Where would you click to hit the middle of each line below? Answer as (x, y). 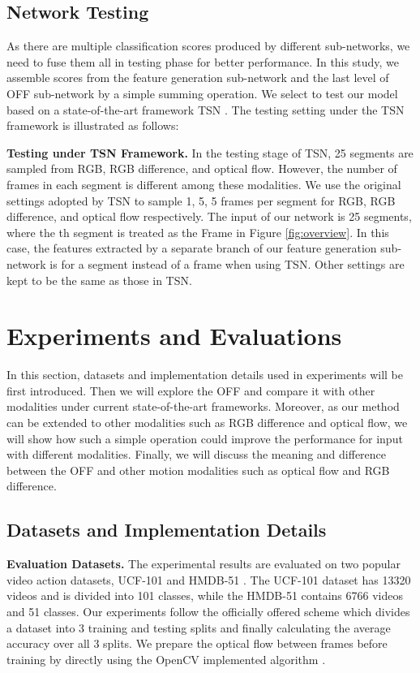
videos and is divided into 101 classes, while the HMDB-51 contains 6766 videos (205, 595)
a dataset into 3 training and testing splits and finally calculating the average (199, 627)
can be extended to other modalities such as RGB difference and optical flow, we (207, 423)
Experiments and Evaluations (174, 336)
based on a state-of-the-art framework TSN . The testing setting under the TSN (206, 109)
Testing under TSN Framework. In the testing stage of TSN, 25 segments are (210, 152)
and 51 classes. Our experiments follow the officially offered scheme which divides (208, 611)
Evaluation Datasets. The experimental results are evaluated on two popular (204, 564)
